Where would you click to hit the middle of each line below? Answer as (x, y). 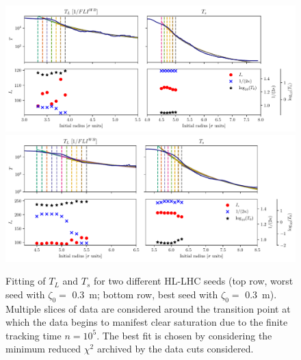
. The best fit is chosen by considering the (184, 335)
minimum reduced (43, 349)
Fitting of (26, 281)
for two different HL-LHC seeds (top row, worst (194, 281)
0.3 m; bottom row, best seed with (145, 294)
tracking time (34, 335)
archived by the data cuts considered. (175, 349)
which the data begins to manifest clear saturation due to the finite (147, 322)
